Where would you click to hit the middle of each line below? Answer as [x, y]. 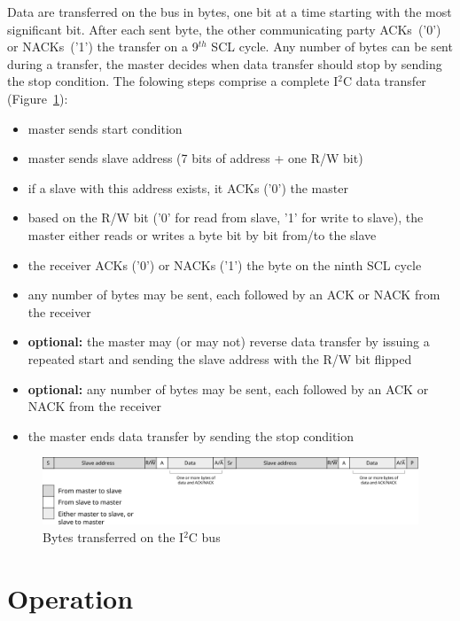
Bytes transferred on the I [113, 537]
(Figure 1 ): [38, 98]
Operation [70, 598]
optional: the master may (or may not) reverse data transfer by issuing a [229, 342]
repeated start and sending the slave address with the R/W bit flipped [220, 358]
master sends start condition [105, 128]
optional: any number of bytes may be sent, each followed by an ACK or [228, 388]
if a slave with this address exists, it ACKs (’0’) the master [188, 187]
